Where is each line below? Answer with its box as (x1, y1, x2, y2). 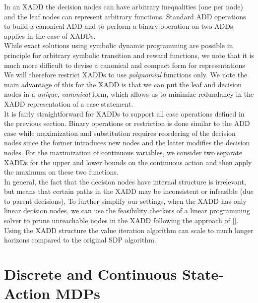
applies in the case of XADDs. (4, 30, 96, 41)
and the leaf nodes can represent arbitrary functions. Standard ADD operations (4, 11, 246, 21)
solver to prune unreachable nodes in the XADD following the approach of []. (4, 215, 239, 226)
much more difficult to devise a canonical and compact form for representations (4, 60, 245, 70)
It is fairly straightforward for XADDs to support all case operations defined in (4, 108, 245, 119)
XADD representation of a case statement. (4, 98, 133, 109)
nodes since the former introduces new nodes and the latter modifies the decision (4, 137, 250, 148)
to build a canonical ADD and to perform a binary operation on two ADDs (4, 21, 233, 31)
